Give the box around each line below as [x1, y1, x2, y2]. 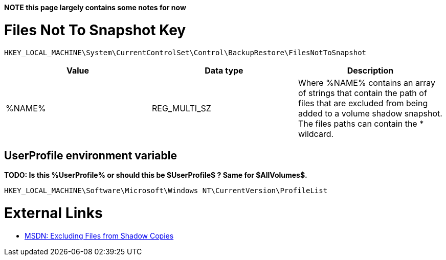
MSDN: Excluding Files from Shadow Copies [25, 231, 174, 240]
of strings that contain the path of [298, 87, 427, 98]
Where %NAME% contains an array [298, 77, 435, 88]
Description [347, 65, 394, 76]
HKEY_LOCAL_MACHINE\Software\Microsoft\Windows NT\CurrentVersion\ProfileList [4, 186, 328, 195]
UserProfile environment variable [4, 149, 177, 162]
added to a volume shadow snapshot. [298, 108, 442, 119]
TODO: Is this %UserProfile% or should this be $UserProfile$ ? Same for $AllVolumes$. [4, 171, 307, 180]
